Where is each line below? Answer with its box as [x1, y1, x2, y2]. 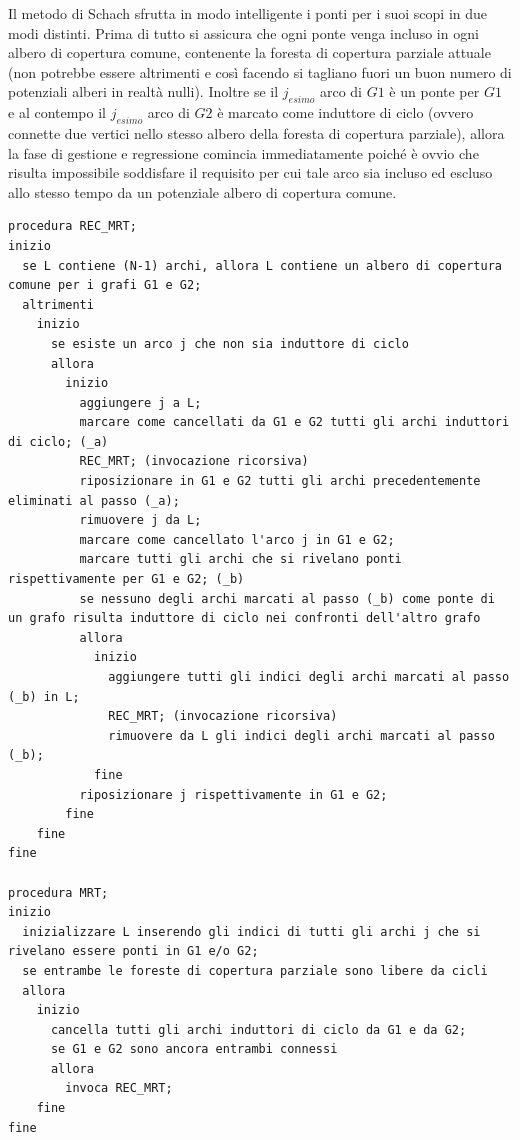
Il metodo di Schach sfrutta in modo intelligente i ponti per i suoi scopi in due [8, 3, 488, 23]
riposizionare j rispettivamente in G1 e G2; [79, 787, 388, 802]
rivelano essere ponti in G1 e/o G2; [8, 944, 259, 959]
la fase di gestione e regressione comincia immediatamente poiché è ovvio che [8, 142, 479, 163]
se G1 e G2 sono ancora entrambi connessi [50, 1042, 338, 1057]
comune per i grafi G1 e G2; [8, 278, 202, 293]
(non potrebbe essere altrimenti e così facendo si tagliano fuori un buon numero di [8, 61, 512, 82]
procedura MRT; [8, 885, 109, 900]
